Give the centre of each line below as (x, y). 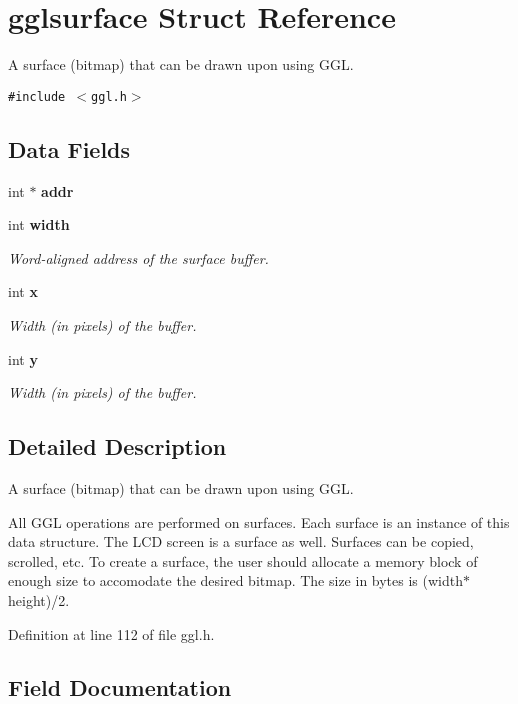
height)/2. (39, 599)
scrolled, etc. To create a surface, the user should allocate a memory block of (243, 560)
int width (39, 224)
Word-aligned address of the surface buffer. (138, 257)
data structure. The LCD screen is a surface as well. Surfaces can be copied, (241, 541)
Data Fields (69, 148)
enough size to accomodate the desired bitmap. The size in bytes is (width (235, 580)
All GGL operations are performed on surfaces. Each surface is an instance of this (259, 521)
